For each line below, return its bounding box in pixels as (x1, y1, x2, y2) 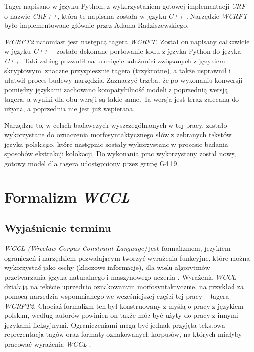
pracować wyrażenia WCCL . (4, 339, 91, 349)
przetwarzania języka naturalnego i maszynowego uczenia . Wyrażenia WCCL (4, 271, 236, 282)
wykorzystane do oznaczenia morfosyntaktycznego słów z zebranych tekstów (4, 129, 232, 140)
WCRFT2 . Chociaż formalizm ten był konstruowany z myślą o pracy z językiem (4, 300, 244, 311)
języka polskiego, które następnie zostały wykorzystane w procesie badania (4, 139, 228, 149)
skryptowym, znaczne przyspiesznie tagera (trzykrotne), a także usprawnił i (4, 65, 231, 75)
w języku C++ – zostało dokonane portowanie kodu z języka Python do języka (4, 46, 241, 56)
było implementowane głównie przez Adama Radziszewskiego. (4, 20, 189, 30)
